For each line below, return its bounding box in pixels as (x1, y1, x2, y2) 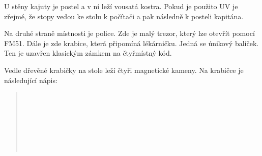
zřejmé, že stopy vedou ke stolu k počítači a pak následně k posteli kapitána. (4, 11, 244, 21)
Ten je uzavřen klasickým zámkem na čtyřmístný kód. (4, 48, 172, 58)
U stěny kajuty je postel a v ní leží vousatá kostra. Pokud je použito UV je (4, 1, 238, 11)
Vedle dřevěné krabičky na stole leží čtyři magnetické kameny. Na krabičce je (4, 64, 244, 75)
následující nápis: (4, 74, 57, 85)
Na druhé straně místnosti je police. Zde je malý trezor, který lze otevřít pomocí (4, 28, 255, 38)
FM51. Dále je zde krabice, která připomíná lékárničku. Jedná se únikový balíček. (4, 37, 259, 48)
